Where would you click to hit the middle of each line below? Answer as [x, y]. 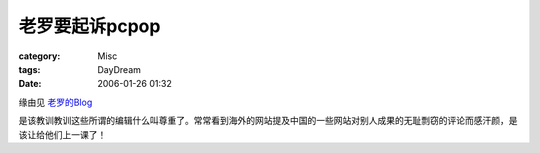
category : [39, 56]
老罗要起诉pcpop [89, 26]
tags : [29, 69]
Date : [30, 84]
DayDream [119, 69]
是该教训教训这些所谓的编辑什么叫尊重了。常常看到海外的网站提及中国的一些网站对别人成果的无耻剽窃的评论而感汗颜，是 [268, 121]
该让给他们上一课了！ [62, 134]
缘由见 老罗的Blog [55, 102]
